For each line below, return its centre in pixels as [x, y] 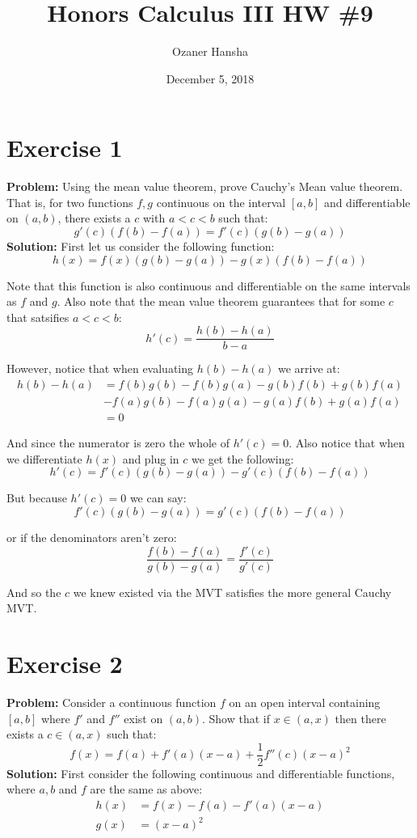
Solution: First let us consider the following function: [141, 246]
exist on [143, 718]
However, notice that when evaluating [100, 368]
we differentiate [44, 458]
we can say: [158, 498]
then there [360, 718]
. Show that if [236, 718]
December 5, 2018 [210, 78]
